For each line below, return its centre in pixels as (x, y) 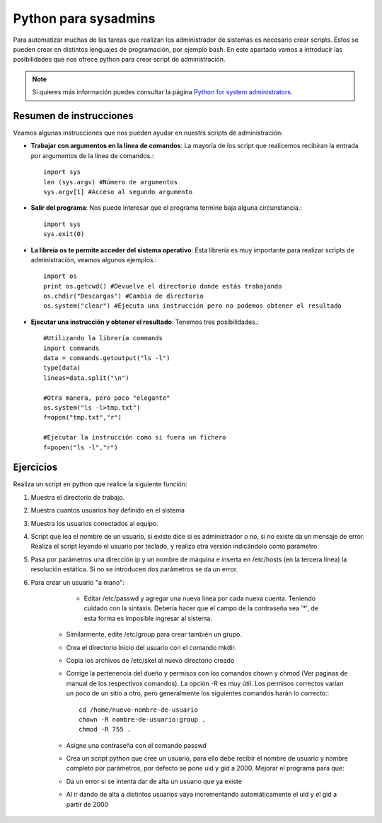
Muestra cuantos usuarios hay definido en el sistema (108, 510)
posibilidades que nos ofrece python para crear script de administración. (119, 60)
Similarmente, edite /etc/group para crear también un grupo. (154, 634)
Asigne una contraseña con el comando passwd (136, 745)
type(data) (62, 368)
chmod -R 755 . (105, 729)
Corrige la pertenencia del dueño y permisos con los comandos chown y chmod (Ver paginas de (207, 673)
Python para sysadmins (84, 18)
